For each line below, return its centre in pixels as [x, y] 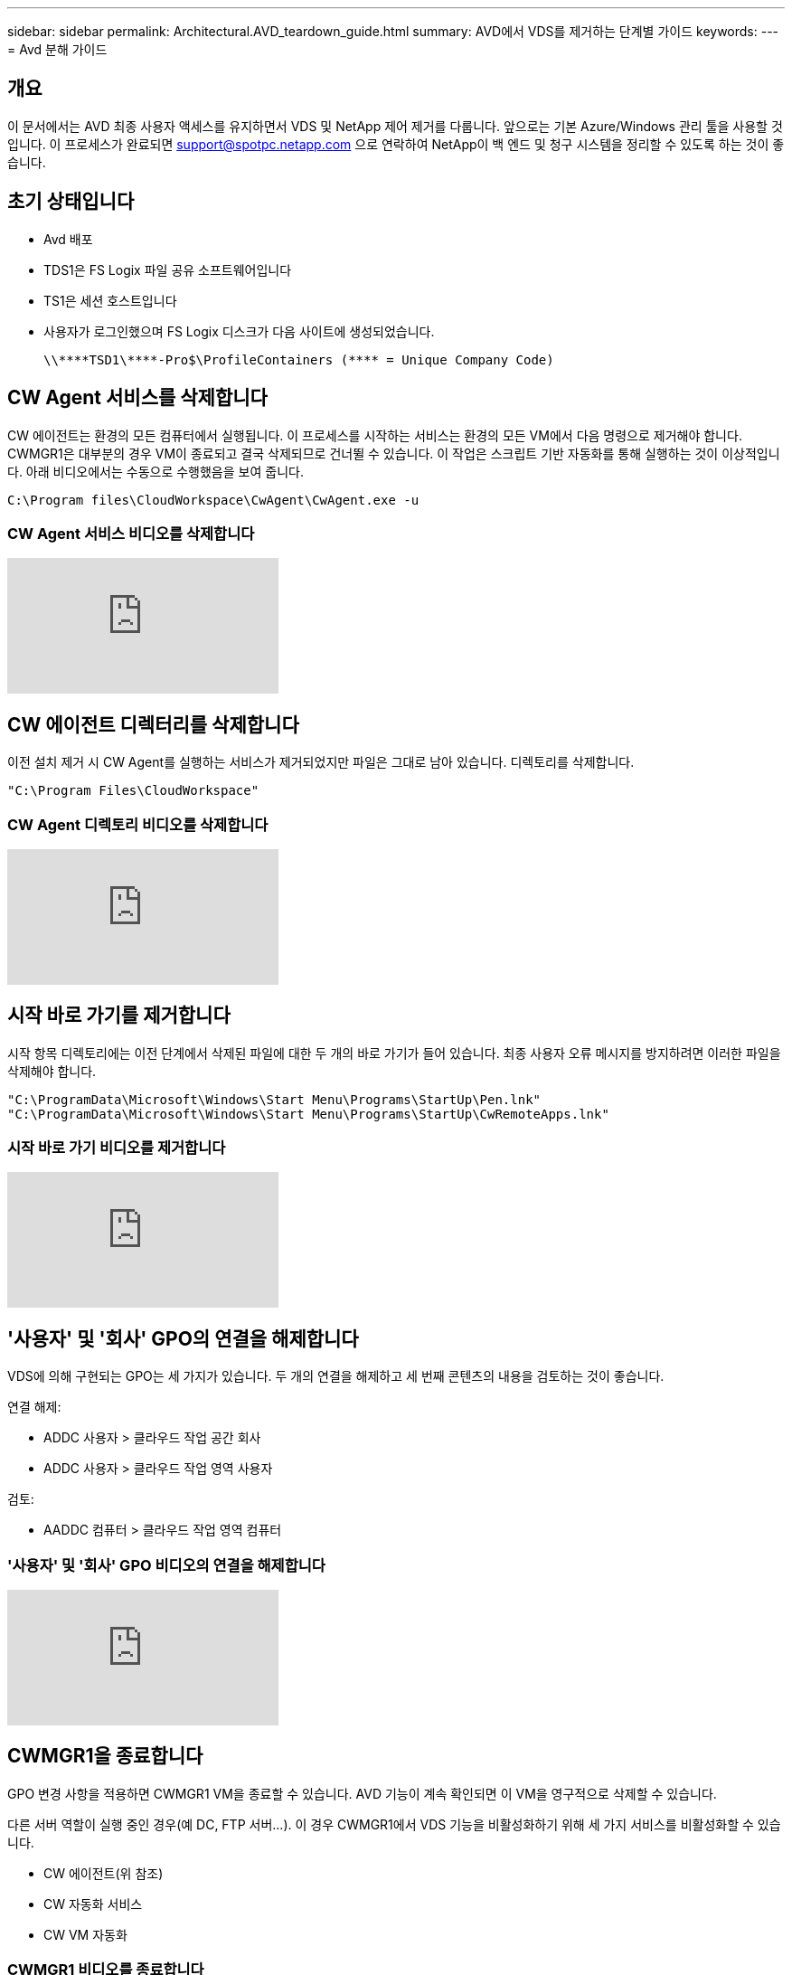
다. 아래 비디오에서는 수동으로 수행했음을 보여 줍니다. [156, 471]
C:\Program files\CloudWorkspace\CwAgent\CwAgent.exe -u [213, 500]
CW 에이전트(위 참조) [104, 1873]
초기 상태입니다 [71, 202]
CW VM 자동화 [85, 1934]
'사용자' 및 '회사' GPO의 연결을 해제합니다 [183, 1338]
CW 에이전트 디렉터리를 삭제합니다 [153, 724]
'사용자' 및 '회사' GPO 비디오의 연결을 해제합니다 [166, 1565]
